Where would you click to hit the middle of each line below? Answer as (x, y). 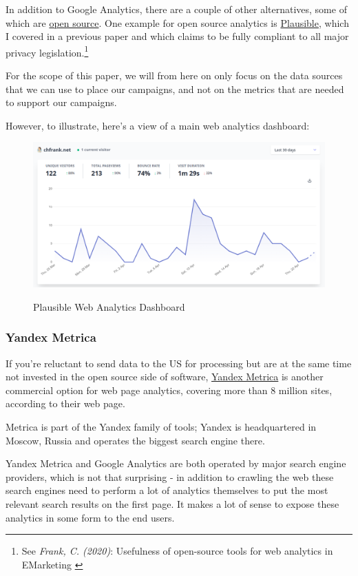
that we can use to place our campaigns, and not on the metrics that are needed (175, 89)
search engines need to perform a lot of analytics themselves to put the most (167, 490)
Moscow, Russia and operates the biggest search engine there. (135, 440)
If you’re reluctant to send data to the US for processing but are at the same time (179, 363)
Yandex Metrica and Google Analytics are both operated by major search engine (176, 463)
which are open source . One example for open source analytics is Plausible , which (177, 22)
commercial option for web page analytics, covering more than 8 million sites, (169, 390)
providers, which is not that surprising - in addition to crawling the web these (170, 476)
